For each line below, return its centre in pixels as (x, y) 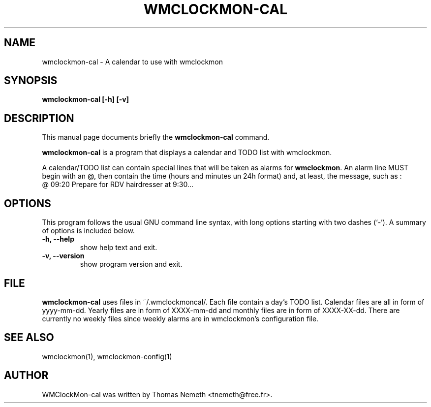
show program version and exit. (131, 264)
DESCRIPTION (39, 118)
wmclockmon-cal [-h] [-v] (85, 99)
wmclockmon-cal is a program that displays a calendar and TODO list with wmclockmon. (187, 153)
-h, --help (58, 239)
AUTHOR (26, 376)
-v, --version (63, 256)
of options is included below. (88, 231)
